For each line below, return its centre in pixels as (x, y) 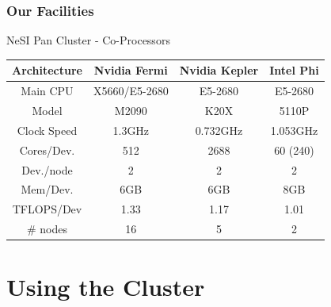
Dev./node (47, 169)
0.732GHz (219, 130)
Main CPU (47, 91)
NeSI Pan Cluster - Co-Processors (88, 40)
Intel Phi (294, 70)
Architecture (47, 70)
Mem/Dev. (47, 189)
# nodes (47, 229)
